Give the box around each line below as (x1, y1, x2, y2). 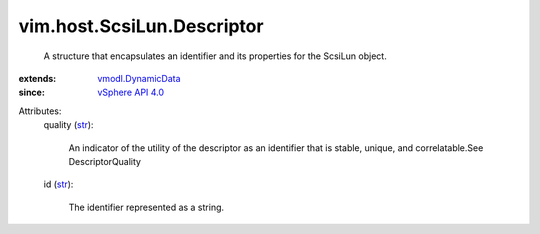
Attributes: (18, 105, 62, 117)
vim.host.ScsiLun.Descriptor (18, 15, 264, 37)
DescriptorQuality (68, 155, 142, 167)
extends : (18, 72, 57, 84)
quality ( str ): (43, 119, 94, 131)
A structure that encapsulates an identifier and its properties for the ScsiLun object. (43, 50, 387, 62)
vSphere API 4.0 (97, 86, 165, 99)
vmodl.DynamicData (97, 72, 181, 84)
